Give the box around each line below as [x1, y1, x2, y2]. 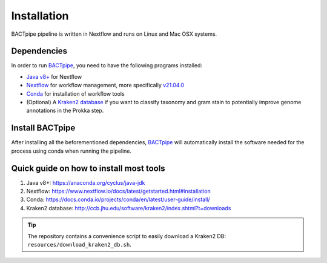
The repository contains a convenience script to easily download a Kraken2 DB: [27, 232, 226, 239]
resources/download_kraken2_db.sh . [27, 241, 131, 248]
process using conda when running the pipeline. [11, 147, 132, 155]
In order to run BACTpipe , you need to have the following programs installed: [11, 62, 203, 69]
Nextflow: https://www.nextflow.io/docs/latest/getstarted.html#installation [26, 188, 211, 195]
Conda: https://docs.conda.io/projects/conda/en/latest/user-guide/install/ [26, 196, 210, 203]
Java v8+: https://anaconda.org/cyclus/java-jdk [26, 179, 145, 186]
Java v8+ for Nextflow [26, 73, 82, 80]
